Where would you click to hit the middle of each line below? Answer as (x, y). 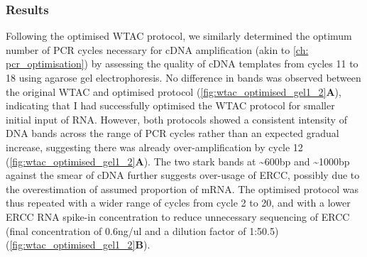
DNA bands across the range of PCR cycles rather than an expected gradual (172, 133)
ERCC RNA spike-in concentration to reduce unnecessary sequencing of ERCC (178, 216)
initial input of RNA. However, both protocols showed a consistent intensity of (176, 119)
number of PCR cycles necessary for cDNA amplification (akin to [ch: (157, 49)
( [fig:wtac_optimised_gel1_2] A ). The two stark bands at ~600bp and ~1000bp (178, 161)
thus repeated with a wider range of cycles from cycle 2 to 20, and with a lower (178, 203)
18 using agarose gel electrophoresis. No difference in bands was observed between (183, 77)
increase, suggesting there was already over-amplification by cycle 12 (154, 147)
